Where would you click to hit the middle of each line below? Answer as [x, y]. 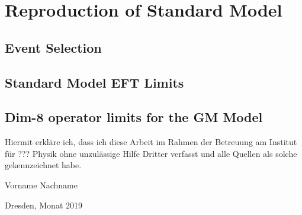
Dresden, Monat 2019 [44, 205]
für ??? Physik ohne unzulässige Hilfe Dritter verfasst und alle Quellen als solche [151, 153]
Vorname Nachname [41, 184]
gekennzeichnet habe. [43, 165]
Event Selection [53, 47]
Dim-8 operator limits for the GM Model [134, 117]
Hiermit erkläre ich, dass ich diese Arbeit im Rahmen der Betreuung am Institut [151, 142]
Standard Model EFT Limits [94, 82]
